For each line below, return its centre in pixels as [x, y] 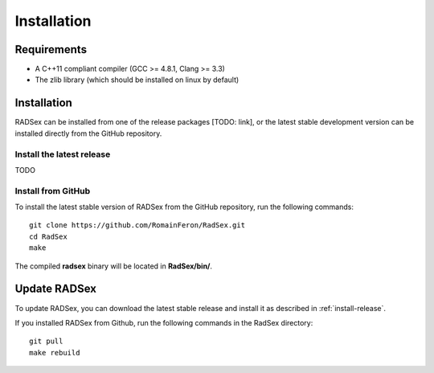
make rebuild [55, 353]
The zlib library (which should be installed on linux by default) [137, 80]
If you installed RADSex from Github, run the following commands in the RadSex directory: [164, 322]
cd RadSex [48, 236]
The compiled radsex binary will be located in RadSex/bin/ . [114, 266]
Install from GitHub [53, 191]
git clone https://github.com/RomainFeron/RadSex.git [137, 225]
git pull [46, 341]
